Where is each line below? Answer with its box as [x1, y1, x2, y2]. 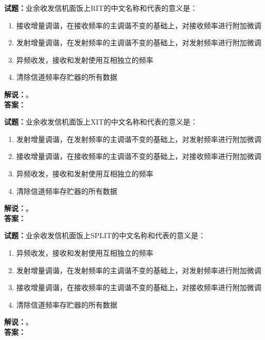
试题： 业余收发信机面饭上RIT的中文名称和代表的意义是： [4, 3, 198, 13]
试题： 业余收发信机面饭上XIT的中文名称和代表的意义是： [4, 116, 198, 127]
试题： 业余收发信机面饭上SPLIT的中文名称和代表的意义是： [4, 230, 206, 241]
